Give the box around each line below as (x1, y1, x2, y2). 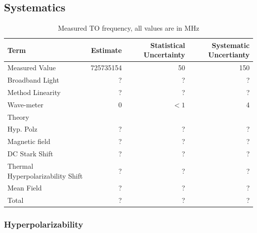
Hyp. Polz (7, 124, 38, 134)
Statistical (150, 40, 185, 50)
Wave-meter (7, 99, 43, 109)
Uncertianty (208, 49, 250, 60)
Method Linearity (7, 87, 61, 97)
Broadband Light (7, 75, 59, 85)
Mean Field (7, 183, 42, 193)
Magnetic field (7, 136, 50, 146)
